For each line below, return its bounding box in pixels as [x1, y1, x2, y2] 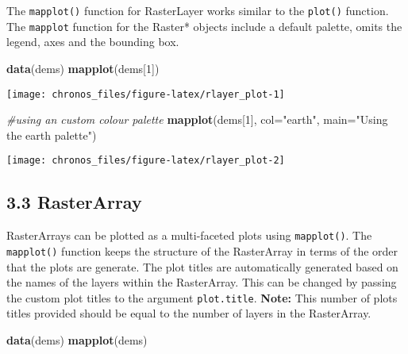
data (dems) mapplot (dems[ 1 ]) [6, 60, 160, 76]
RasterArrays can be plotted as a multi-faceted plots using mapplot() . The [6, 227, 372, 244]
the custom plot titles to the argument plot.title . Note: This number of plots [6, 289, 398, 306]
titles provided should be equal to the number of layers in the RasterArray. [6, 305, 371, 321]
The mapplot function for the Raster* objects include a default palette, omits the [6, 17, 402, 34]
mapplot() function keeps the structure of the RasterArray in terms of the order [6, 242, 398, 259]
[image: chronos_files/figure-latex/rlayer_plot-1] [6, 88, 285, 100]
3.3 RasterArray [6, 190, 142, 214]
